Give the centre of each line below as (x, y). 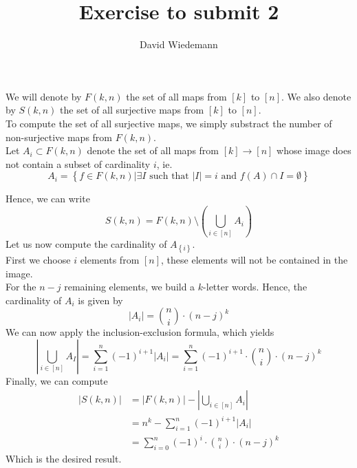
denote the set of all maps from (153, 150)
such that (169, 177)
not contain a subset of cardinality (78, 163)
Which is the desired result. (64, 459)
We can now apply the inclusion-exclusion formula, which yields (140, 332)
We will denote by (44, 96)
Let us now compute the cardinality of (86, 243)
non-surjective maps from (59, 137)
